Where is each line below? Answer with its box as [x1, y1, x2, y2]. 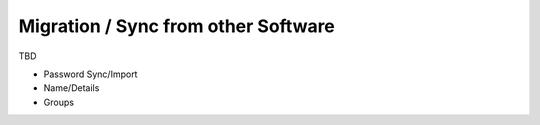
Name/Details [43, 82, 100, 94]
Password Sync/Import [43, 68, 138, 80]
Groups [43, 96, 75, 108]
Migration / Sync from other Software [18, 15, 335, 37]
